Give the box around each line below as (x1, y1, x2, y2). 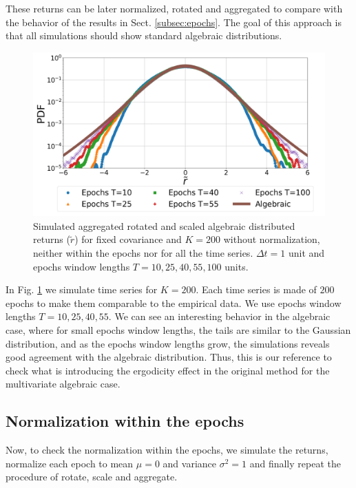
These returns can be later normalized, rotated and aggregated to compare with (6, 1, 343, 15)
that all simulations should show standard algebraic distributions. (6, 28, 282, 43)
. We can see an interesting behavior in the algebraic (108, 309, 331, 323)
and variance (163, 456, 217, 470)
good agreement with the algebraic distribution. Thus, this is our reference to (6, 350, 332, 364)
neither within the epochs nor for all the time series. (33, 246, 253, 260)
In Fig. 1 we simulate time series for (6, 282, 158, 297)
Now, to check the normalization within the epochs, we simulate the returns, (6, 443, 328, 457)
